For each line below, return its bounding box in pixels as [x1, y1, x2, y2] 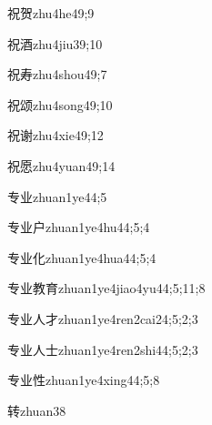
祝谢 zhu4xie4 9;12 [7, 126, 104, 145]
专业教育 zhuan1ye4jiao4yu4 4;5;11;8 [7, 278, 206, 298]
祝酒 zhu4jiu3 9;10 [7, 34, 103, 53]
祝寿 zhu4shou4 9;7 [7, 65, 107, 84]
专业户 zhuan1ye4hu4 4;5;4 [7, 218, 150, 237]
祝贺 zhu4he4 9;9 [7, 4, 95, 22]
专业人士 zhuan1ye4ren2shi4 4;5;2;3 [7, 339, 198, 359]
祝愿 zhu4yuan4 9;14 [7, 156, 116, 175]
